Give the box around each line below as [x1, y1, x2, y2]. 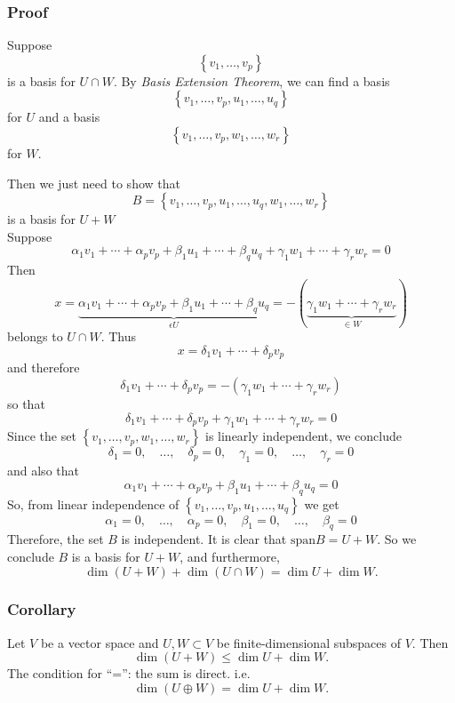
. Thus [100, 327, 137, 346]
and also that [7, 461, 79, 480]
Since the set [7, 427, 76, 445]
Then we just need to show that [7, 173, 180, 192]
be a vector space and [40, 633, 159, 651]
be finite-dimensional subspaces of [216, 633, 401, 651]
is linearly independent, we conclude [204, 427, 403, 445]
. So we [377, 530, 417, 548]
